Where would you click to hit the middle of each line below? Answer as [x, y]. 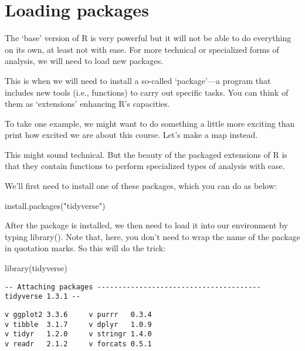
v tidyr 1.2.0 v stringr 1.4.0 [78, 334]
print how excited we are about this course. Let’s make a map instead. [131, 135]
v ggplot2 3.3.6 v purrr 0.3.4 [78, 314]
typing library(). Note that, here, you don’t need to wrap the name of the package [152, 236]
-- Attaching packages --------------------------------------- [133, 287]
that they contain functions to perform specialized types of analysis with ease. [145, 166]
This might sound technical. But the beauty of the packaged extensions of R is [146, 154]
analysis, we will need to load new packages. [84, 61]
